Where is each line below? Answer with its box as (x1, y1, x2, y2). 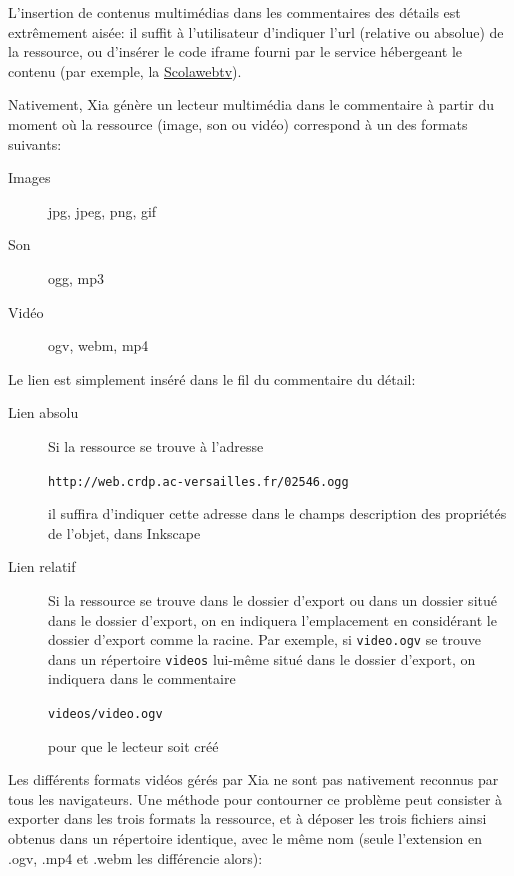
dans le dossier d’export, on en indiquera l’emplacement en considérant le (48, 609, 497, 630)
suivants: (8, 133, 62, 154)
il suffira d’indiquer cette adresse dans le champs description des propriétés (48, 503, 507, 524)
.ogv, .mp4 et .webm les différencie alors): (8, 847, 263, 868)
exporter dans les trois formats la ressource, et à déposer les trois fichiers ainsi (8, 808, 487, 829)
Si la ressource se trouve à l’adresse (48, 435, 264, 456)
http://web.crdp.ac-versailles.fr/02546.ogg (48, 474, 349, 489)
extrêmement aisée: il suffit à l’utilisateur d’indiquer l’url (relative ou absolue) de (8, 21, 504, 42)
